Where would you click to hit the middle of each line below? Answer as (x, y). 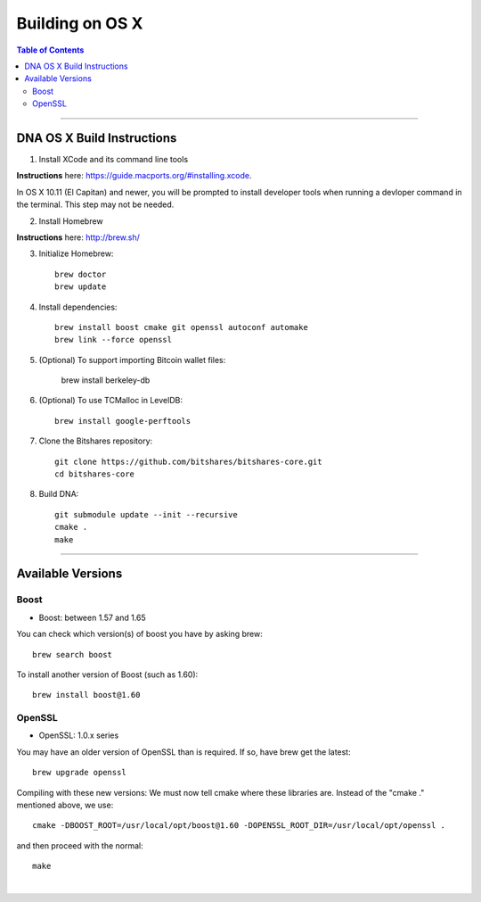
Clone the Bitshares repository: (96, 441)
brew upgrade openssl (79, 773)
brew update (81, 287)
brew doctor (81, 274)
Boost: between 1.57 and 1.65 (92, 617)
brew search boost (73, 654)
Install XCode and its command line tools (114, 160)
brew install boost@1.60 (86, 695)
